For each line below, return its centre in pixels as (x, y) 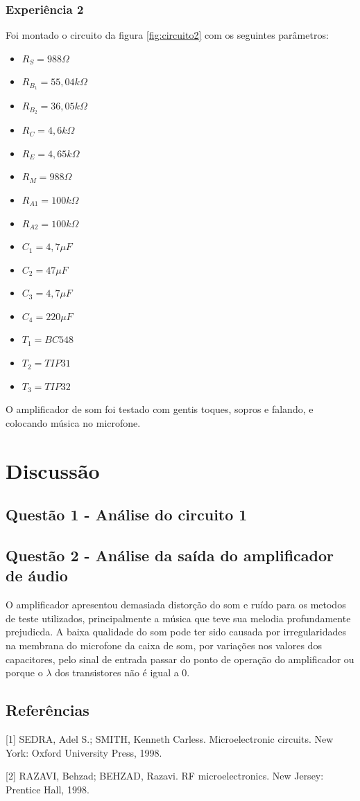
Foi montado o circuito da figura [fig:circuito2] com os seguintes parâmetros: (167, 35)
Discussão (53, 470)
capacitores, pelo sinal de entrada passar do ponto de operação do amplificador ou (180, 659)
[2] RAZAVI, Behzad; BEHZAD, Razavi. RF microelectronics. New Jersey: (165, 776)
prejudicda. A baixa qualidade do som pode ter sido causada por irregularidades (176, 632)
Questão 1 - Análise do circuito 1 (127, 514)
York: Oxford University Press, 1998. (84, 752)
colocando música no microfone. (73, 422)
